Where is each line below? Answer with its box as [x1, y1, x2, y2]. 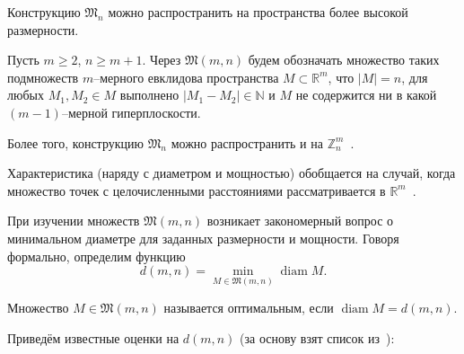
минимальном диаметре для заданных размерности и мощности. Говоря [7, 228, 399, 247]
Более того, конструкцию [7, 133, 144, 152]
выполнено [119, 85, 179, 104]
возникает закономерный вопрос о [206, 211, 394, 230]
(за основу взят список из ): [240, 328, 395, 347]
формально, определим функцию [7, 246, 186, 265]
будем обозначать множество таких [248, 50, 440, 69]
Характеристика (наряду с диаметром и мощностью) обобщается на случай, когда [7, 164, 456, 182]
